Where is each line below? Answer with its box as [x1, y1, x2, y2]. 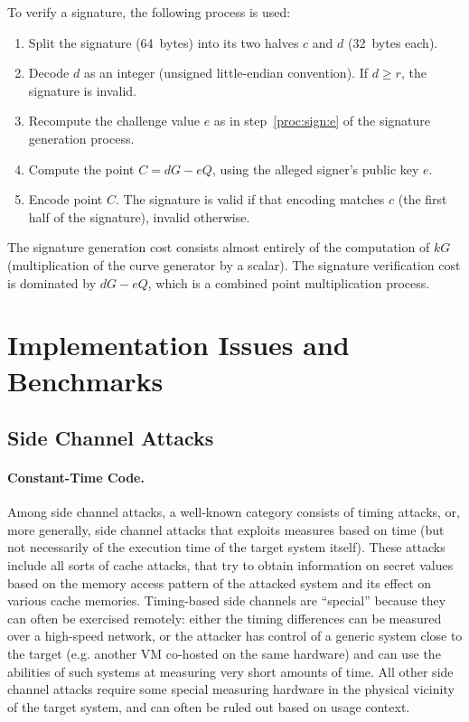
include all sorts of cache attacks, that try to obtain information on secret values [7, 556, 454, 575]
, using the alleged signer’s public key [211, 159, 419, 178]
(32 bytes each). [347, 33, 438, 52]
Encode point [28, 190, 103, 209]
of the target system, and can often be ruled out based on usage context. [7, 697, 410, 716]
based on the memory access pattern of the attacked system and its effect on [7, 573, 432, 592]
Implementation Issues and [7, 326, 350, 363]
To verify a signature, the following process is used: [7, 3, 291, 21]
